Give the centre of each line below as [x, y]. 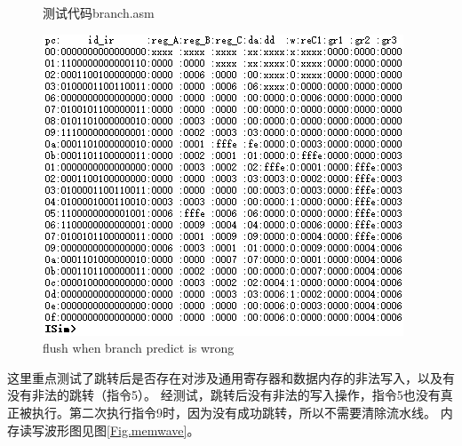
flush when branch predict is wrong [139, 348]
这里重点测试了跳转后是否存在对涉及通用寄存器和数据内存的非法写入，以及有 [231, 377]
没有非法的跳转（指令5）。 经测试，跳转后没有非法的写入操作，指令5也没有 [224, 395]
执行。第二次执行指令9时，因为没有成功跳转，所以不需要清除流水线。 [234, 412]
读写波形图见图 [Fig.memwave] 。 [109, 430]
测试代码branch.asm [99, 12]
